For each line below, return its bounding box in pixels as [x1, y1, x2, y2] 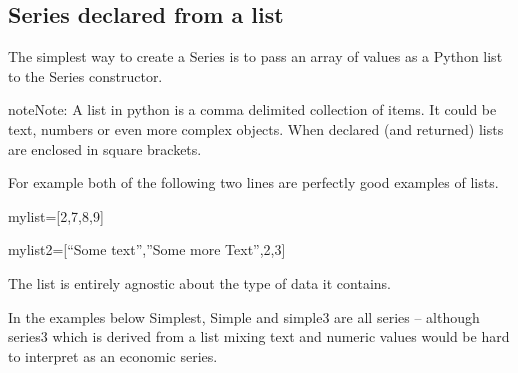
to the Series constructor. [8, 65, 163, 86]
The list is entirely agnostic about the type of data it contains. [8, 272, 392, 293]
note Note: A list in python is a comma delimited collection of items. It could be [8, 99, 497, 120]
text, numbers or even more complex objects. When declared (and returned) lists [8, 118, 504, 139]
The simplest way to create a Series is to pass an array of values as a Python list [8, 46, 503, 67]
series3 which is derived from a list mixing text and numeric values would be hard [8, 326, 510, 347]
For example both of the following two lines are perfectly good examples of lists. [8, 172, 499, 193]
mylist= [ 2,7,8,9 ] [8, 205, 104, 226]
